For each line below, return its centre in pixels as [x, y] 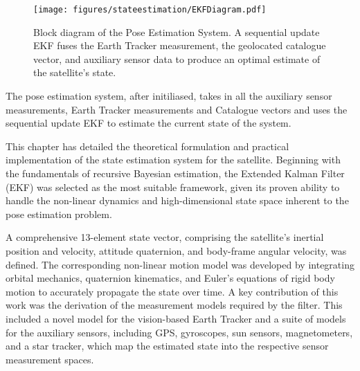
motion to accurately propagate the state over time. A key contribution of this [172, 291]
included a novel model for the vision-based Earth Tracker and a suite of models [176, 318]
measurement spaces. [50, 359]
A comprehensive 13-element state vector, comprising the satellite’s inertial [165, 237]
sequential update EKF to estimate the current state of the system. [148, 123]
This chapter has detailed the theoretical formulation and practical [147, 146]
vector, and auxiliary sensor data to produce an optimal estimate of [177, 58]
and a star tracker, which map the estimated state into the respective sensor [167, 346]
